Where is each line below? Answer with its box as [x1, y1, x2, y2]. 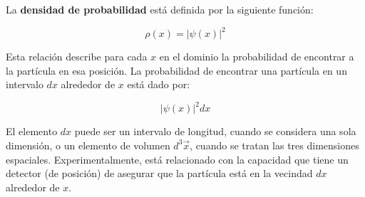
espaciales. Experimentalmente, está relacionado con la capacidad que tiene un [6, 151, 349, 166]
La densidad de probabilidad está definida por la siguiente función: [6, 2, 314, 16]
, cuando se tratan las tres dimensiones [190, 137, 359, 152]
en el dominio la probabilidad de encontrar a [159, 49, 354, 64]
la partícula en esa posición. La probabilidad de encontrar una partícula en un [6, 63, 347, 78]
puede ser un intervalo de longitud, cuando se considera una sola [74, 124, 356, 139]
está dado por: [127, 77, 190, 92]
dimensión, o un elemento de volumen [6, 137, 170, 152]
